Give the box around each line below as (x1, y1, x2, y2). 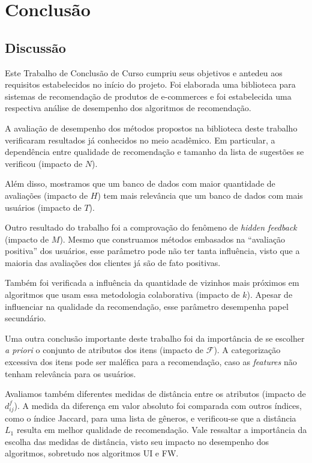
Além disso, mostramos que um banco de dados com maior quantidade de (5, 177, 275, 190)
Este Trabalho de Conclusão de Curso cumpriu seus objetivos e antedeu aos (5, 66, 283, 79)
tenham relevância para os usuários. (5, 367, 136, 380)
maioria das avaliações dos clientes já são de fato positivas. (5, 256, 221, 268)
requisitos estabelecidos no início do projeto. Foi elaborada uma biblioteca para (5, 78, 296, 91)
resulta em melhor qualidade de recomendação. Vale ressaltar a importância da (16, 423, 307, 436)
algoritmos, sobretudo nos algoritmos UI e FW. (5, 447, 179, 459)
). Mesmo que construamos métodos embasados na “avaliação (59, 232, 286, 245)
